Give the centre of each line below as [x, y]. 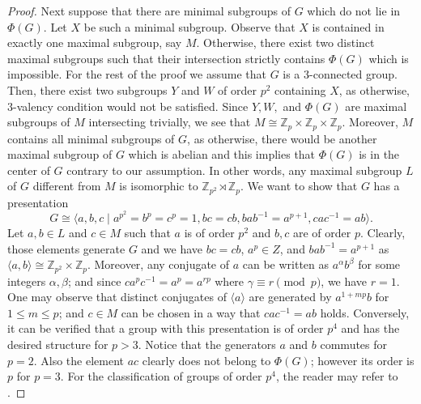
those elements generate [66, 248]
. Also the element [79, 360]
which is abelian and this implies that [222, 154]
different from [67, 186]
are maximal [376, 106]
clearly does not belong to [206, 360]
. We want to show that [299, 186]
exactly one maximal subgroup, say [95, 43]
